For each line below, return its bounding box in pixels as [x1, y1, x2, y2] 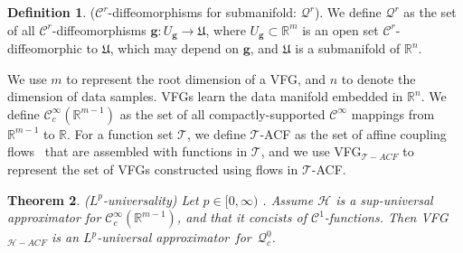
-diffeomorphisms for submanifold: [108, 3, 297, 21]
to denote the [341, 69, 416, 88]
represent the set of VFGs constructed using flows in [7, 160, 298, 179]
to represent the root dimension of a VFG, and [66, 69, 326, 88]
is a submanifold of [295, 39, 401, 58]
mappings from [351, 104, 435, 123]
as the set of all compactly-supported [119, 104, 326, 123]
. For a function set [67, 124, 174, 143]
